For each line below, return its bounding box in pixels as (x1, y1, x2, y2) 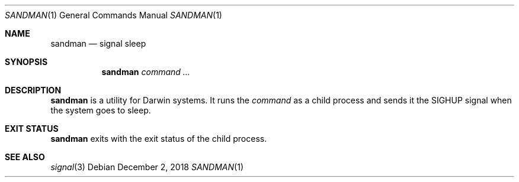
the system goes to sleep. (50, 105, 151, 115)
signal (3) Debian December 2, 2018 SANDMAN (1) (50, 162, 244, 172)
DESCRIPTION (5, 85, 62, 95)
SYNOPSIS (5, 57, 48, 67)
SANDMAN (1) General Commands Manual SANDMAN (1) (5, 10, 222, 20)
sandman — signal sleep (50, 38, 146, 48)
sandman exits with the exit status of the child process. (50, 134, 267, 144)
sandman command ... (101, 67, 190, 77)
